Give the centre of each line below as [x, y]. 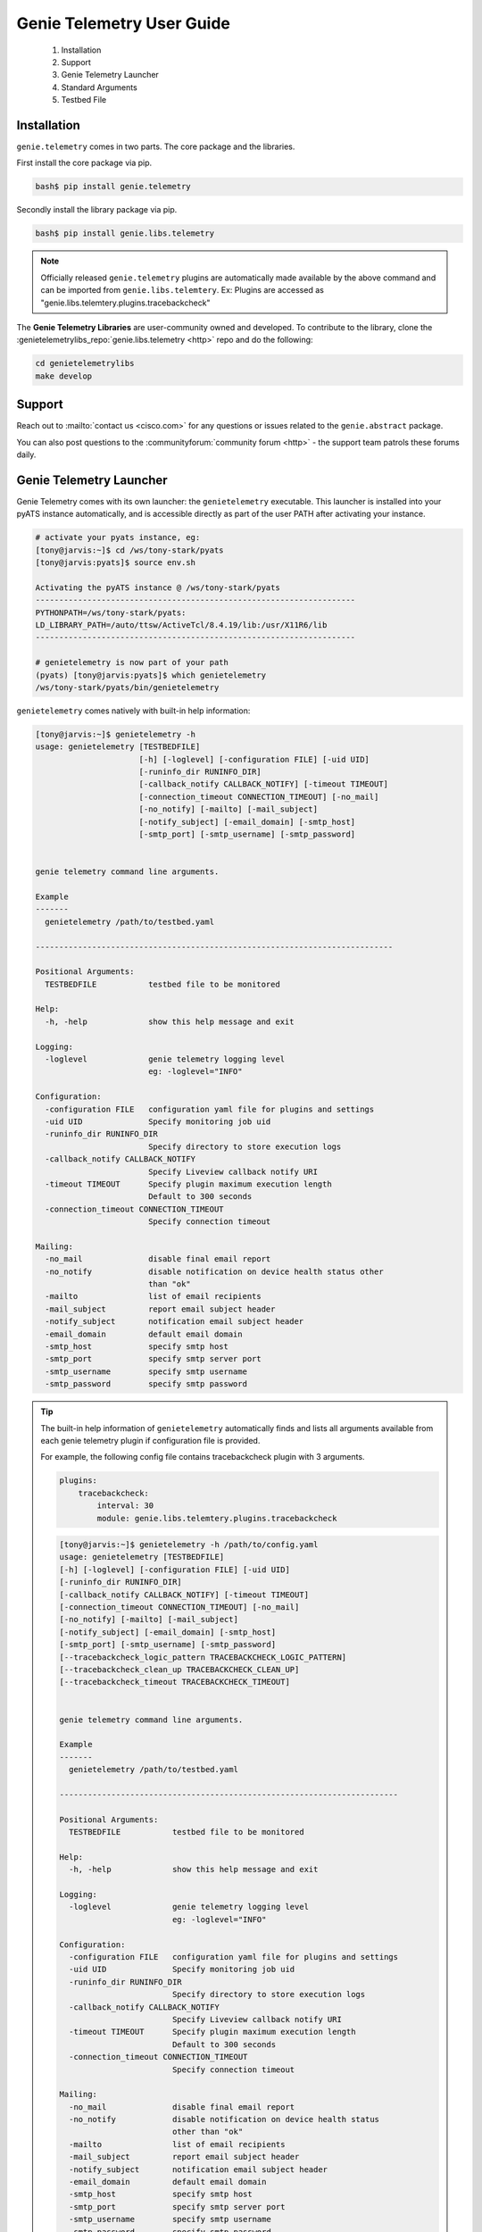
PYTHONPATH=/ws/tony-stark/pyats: [111, 612]
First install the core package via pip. [84, 163]
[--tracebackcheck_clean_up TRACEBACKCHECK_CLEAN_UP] [179, 1670]
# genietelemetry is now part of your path [132, 662]
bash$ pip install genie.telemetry [113, 187]
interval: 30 [125, 1506]
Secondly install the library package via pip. [97, 210]
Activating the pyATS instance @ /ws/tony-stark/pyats [158, 587]
